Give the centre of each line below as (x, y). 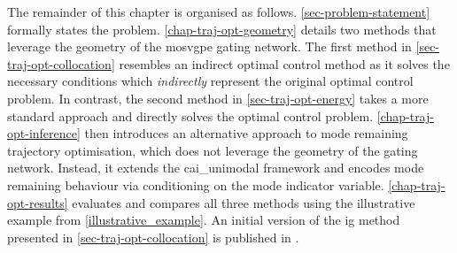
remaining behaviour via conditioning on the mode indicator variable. (196, 184)
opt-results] (38, 202)
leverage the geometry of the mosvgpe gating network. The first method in (209, 46)
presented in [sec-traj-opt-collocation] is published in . (153, 237)
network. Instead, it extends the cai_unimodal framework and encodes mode (216, 168)
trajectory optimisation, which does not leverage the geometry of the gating (213, 150)
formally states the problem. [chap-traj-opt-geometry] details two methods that (222, 29)
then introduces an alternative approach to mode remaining (246, 133)
